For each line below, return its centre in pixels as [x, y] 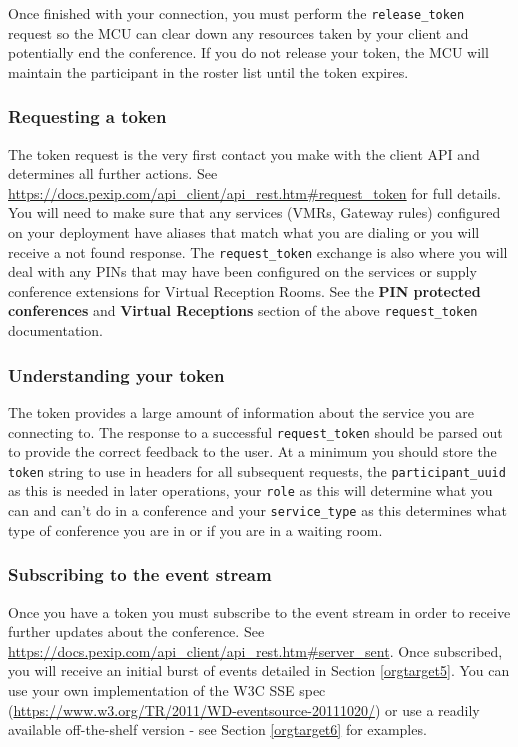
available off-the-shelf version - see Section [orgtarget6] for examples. [217, 729]
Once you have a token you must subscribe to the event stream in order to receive [259, 611]
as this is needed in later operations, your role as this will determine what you [250, 490]
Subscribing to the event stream [140, 574]
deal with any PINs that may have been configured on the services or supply [242, 271]
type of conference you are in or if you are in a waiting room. [195, 529]
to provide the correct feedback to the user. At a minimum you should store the [252, 451]
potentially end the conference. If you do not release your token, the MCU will [248, 52]
